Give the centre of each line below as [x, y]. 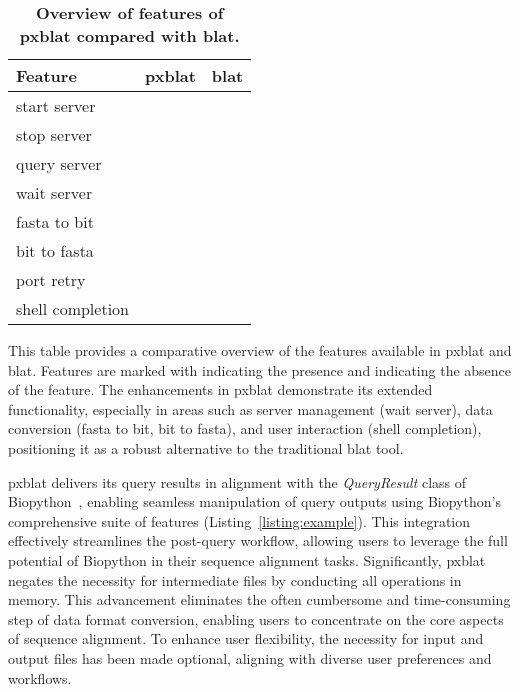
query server [59, 163]
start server [56, 105]
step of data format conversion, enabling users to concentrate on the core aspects [256, 618]
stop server [54, 134]
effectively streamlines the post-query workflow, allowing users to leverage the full [258, 540]
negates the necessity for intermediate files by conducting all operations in [235, 579]
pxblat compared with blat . [129, 35]
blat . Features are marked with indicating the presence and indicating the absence [260, 369]
